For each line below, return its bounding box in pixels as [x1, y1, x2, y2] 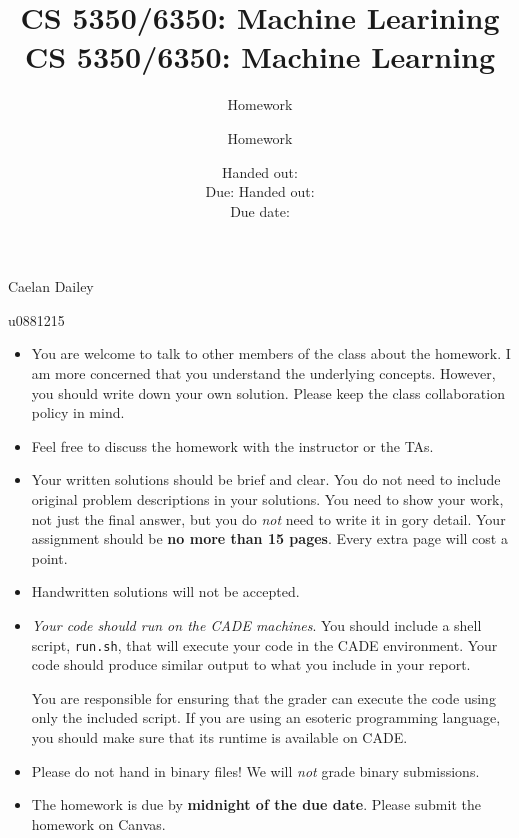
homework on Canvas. [31, 813, 166, 834]
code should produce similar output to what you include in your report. [31, 654, 471, 675]
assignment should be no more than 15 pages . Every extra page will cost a [31, 528, 508, 549]
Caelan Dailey [8, 276, 94, 297]
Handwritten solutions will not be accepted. [31, 581, 300, 602]
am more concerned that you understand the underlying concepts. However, [31, 363, 496, 384]
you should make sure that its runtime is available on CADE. [31, 727, 408, 748]
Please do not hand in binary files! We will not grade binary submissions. [31, 760, 480, 781]
